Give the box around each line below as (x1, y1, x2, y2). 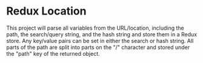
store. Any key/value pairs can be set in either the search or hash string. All (6, 37, 194, 44)
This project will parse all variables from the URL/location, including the (6, 24, 185, 31)
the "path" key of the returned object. (6, 50, 100, 57)
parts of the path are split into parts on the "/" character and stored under (6, 44, 190, 51)
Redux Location (6, 4, 87, 18)
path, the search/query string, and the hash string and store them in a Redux (6, 30, 198, 38)
